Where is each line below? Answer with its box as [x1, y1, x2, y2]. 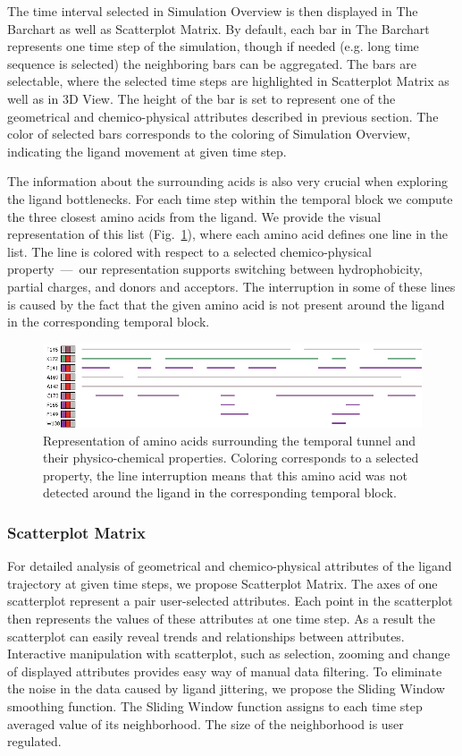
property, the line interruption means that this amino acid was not [43, 465, 407, 484]
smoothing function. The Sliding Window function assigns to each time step [7, 696, 423, 715]
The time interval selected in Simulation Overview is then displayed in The [7, 2, 418, 20]
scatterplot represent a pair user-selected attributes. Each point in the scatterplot [7, 591, 453, 610]
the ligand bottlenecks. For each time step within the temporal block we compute [7, 189, 453, 208]
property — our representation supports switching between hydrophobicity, [7, 259, 423, 278]
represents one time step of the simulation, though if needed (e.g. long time [7, 37, 419, 55]
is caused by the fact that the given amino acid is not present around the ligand [7, 294, 445, 313]
